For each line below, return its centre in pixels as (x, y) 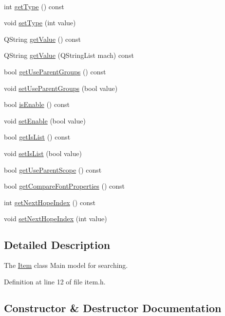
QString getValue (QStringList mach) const (69, 55)
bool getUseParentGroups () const (55, 71)
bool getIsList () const (37, 137)
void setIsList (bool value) (43, 153)
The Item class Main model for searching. (66, 265)
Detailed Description (57, 245)
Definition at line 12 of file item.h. (55, 281)
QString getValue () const (43, 39)
